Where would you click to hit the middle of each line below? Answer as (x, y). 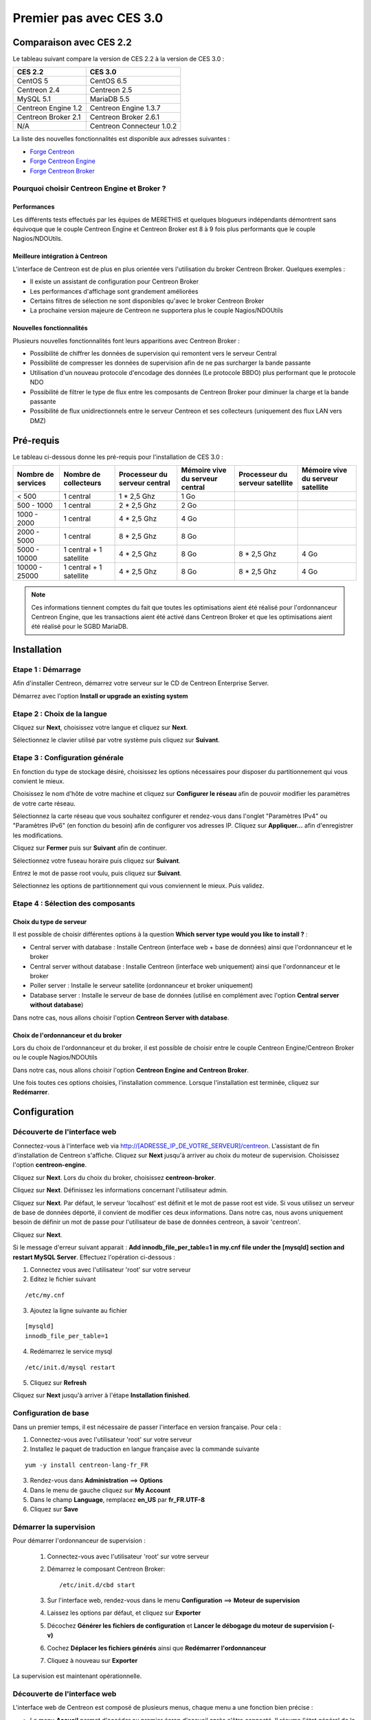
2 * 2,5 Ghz (138, 506)
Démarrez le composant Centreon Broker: (106, 1569)
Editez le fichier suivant (63, 1279)
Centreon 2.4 (38, 90)
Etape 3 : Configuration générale (68, 758)
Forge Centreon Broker (63, 171)
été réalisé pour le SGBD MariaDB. (80, 627)
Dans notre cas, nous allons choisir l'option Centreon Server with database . (121, 1018)
